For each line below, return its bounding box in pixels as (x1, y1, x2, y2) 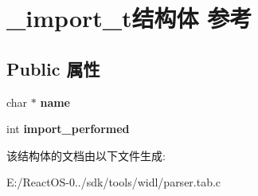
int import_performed (6, 120, 130, 137)
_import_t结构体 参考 (6, 2, 252, 34)
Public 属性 (6, 56, 100, 80)
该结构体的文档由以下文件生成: (6, 147, 166, 163)
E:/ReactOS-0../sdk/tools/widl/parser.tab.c (6, 174, 221, 190)
